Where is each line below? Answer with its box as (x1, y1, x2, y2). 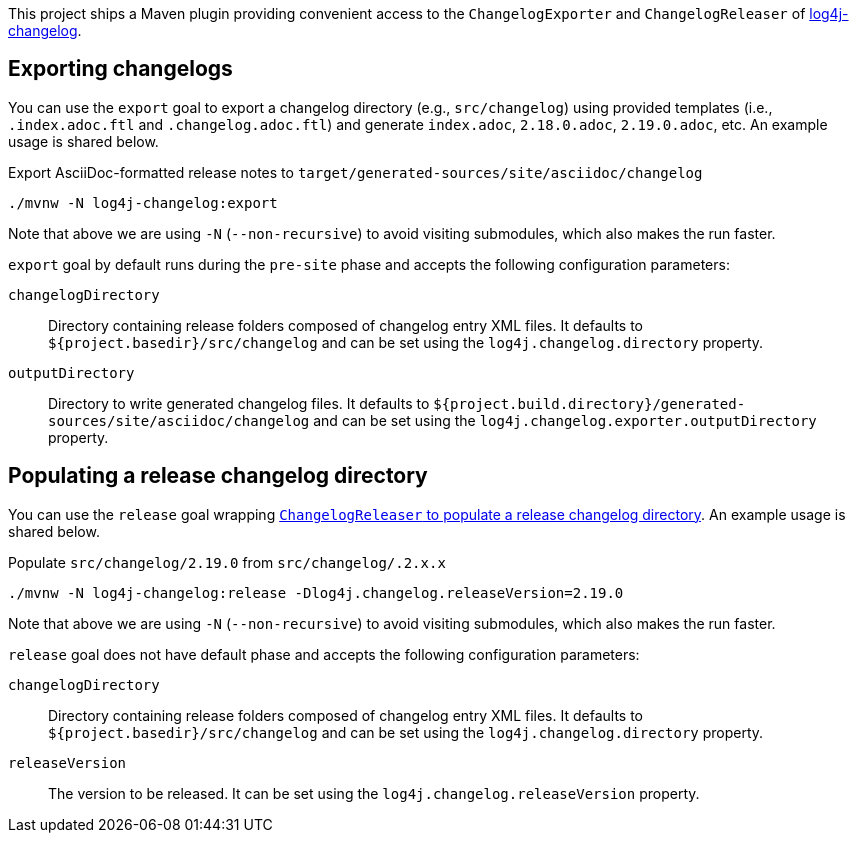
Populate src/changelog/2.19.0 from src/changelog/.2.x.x (8, 553, 446, 571)
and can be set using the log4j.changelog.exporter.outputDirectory (313, 411, 817, 429)
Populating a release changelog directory (8, 463, 428, 489)
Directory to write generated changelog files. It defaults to (48, 394, 430, 412)
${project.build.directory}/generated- (433, 395, 746, 412)
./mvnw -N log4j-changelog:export (8, 194, 278, 211)
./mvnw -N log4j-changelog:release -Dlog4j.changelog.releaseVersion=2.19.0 (8, 584, 624, 601)
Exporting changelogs (8, 56, 233, 82)
